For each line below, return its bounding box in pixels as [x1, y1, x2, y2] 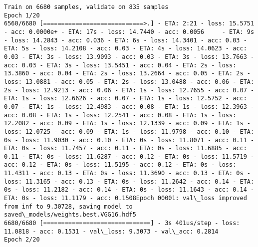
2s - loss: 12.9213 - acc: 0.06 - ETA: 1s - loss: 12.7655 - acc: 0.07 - [4, 86, 255, 94]
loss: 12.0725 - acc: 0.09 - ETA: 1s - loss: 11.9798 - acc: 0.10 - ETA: [4, 128, 255, 135]
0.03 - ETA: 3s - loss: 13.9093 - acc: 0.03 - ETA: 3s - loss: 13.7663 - [4, 53, 255, 60]
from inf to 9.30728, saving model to [4, 203, 133, 210]
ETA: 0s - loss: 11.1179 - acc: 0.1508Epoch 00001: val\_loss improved [4, 195, 247, 202]
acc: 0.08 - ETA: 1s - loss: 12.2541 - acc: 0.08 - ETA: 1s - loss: [4, 111, 237, 119]
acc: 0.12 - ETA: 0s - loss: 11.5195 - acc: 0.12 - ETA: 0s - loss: [4, 161, 237, 169]
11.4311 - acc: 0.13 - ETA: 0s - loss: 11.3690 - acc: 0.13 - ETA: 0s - [4, 170, 251, 177]
